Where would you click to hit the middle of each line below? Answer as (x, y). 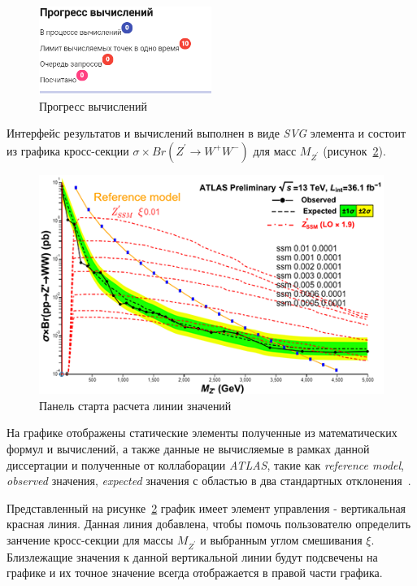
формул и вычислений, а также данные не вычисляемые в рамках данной (188, 448)
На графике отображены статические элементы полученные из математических (202, 433)
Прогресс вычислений (93, 105)
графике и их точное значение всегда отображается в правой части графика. (195, 573)
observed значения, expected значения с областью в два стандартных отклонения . (209, 481)
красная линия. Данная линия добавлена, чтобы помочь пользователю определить (209, 524)
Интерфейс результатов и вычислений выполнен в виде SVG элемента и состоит (206, 133)
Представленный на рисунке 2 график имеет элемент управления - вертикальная (206, 507)
